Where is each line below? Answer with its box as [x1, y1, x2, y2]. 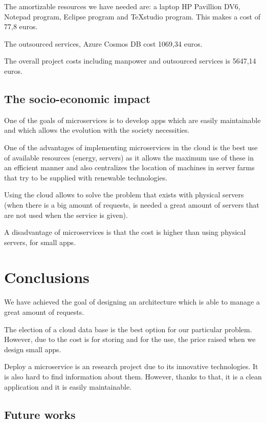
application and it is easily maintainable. [4, 381, 132, 392]
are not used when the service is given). [4, 209, 128, 220]
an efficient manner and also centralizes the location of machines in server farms [4, 162, 255, 173]
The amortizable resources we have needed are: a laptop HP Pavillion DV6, [4, 1, 240, 11]
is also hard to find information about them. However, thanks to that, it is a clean [4, 371, 262, 381]
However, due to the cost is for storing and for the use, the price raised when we [4, 334, 256, 345]
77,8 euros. [4, 21, 38, 32]
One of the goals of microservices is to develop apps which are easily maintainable [4, 114, 261, 125]
